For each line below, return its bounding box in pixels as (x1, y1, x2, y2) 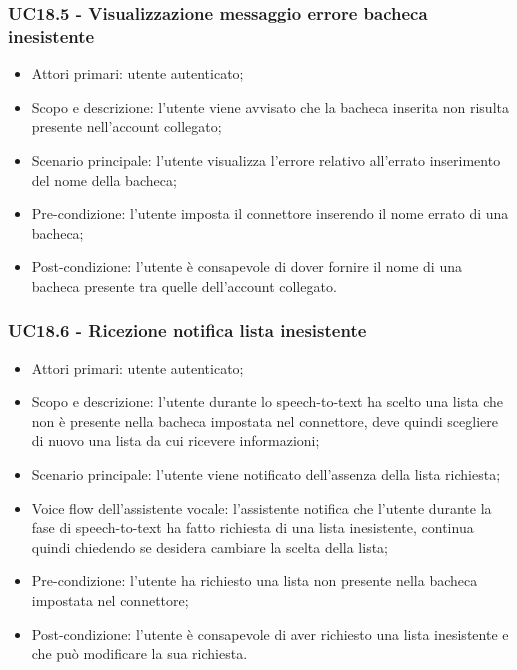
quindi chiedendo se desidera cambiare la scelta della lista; (31, 536, 388, 557)
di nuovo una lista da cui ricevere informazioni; (31, 430, 320, 451)
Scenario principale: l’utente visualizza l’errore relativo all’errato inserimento (31, 149, 501, 170)
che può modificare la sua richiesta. (31, 643, 248, 664)
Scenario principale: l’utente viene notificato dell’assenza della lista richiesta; (31, 464, 501, 485)
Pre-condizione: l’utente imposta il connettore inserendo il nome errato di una (31, 203, 509, 224)
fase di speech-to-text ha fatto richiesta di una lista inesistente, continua (31, 517, 474, 538)
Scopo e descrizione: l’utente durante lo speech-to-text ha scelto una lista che (31, 391, 504, 412)
